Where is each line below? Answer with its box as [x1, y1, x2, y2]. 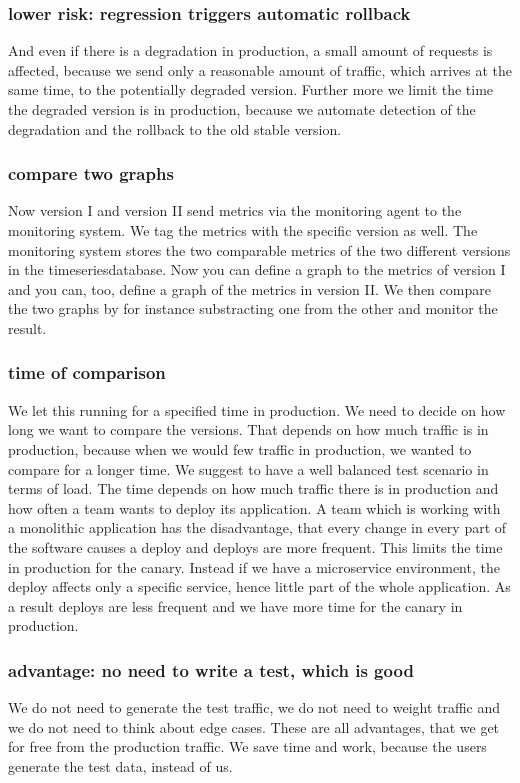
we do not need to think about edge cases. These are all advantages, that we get [8, 716, 500, 737]
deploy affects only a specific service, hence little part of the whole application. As [8, 576, 511, 597]
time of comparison [8, 360, 166, 385]
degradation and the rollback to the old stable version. [8, 118, 342, 139]
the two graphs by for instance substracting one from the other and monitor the [8, 298, 498, 319]
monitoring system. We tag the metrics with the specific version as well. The [8, 220, 478, 240]
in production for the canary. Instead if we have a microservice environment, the [8, 556, 500, 577]
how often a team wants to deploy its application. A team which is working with [8, 497, 501, 518]
